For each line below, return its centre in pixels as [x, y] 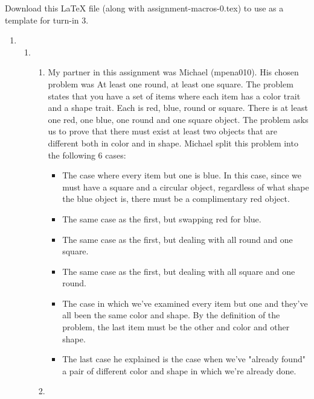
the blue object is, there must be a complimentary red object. [176, 199]
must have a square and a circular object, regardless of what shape [186, 187]
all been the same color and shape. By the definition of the [171, 315]
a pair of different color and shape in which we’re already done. [179, 370]
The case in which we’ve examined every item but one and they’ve [185, 303]
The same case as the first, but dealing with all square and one [179, 271]
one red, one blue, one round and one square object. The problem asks [178, 119]
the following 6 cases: [87, 155]
